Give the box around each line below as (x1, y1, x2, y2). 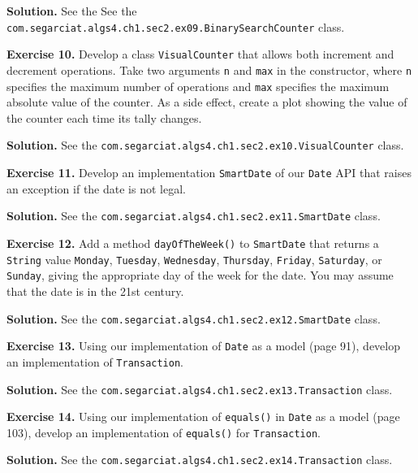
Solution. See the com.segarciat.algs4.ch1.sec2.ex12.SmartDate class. (6, 310, 381, 327)
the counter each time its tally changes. (6, 109, 202, 126)
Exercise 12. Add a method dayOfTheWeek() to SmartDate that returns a (6, 234, 379, 251)
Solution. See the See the (6, 2, 137, 19)
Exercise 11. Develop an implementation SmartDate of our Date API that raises (6, 164, 412, 181)
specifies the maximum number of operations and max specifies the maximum (6, 77, 390, 94)
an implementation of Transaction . (6, 353, 183, 370)
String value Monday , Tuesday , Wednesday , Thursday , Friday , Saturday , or (6, 250, 382, 267)
